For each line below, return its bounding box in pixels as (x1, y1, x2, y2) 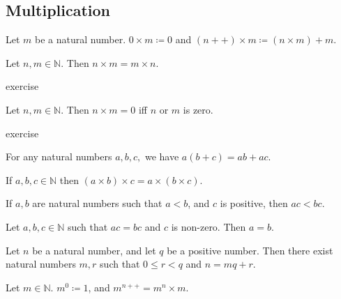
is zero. (183, 102, 213, 116)
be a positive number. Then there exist (167, 243, 333, 257)
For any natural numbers (6, 149, 112, 164)
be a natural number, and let (32, 243, 156, 257)
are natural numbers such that (32, 196, 162, 210)
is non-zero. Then (171, 219, 246, 233)
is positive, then (220, 196, 288, 210)
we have (144, 149, 179, 164)
